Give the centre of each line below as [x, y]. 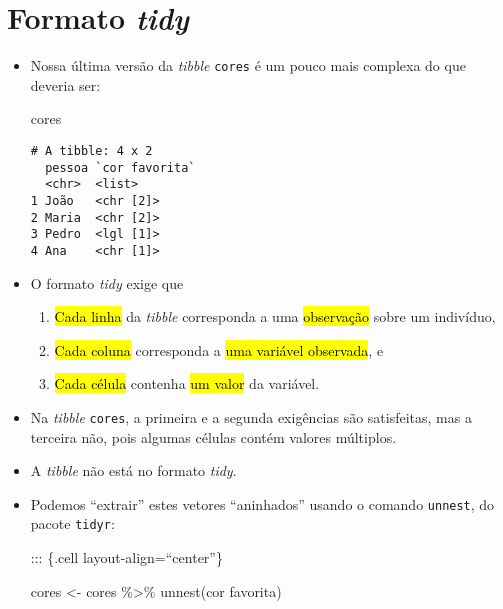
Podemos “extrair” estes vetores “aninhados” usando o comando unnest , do [262, 503]
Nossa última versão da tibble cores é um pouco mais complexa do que [248, 65]
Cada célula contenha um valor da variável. [187, 383]
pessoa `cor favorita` [120, 167]
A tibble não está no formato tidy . [133, 470]
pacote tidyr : [72, 523]
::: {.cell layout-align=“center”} [126, 557]
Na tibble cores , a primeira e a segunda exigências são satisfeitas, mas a [251, 416]
